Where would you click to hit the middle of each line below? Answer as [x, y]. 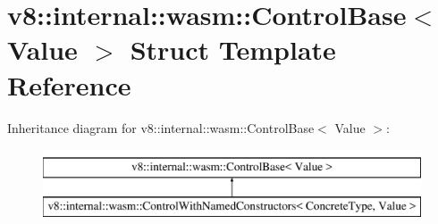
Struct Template [233, 50]
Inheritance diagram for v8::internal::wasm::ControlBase [161, 127]
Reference [69, 84]
